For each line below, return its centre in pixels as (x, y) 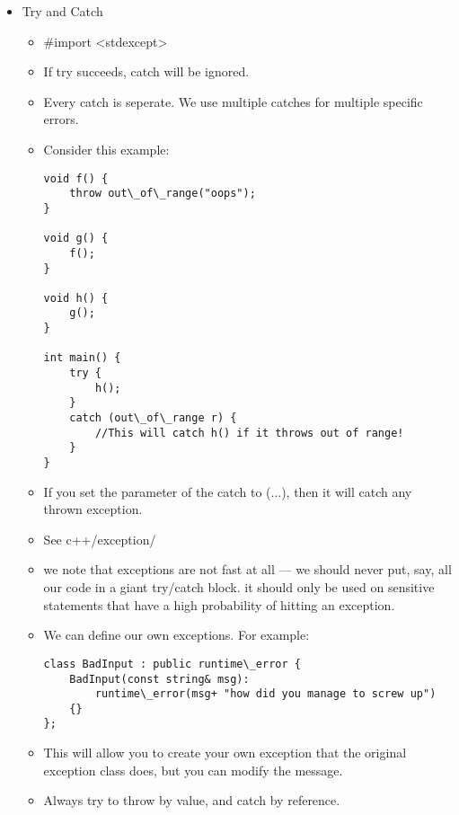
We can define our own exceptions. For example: (177, 635)
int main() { (82, 358)
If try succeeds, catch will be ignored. (146, 71)
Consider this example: (106, 149)
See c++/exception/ (100, 539)
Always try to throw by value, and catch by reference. (192, 800)
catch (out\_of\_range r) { (153, 418)
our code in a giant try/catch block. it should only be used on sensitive (239, 587)
